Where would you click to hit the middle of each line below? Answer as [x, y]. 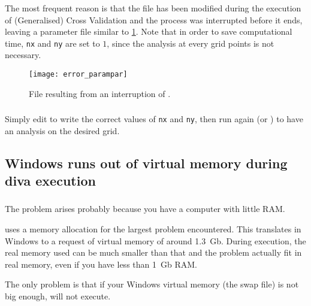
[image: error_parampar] [78, 74]
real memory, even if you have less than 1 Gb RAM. [101, 264]
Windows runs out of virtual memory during [146, 163]
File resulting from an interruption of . [100, 93]
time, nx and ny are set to [52, 43]
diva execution [50, 181]
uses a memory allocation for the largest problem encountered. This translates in [153, 229]
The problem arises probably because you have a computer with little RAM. [145, 209]
